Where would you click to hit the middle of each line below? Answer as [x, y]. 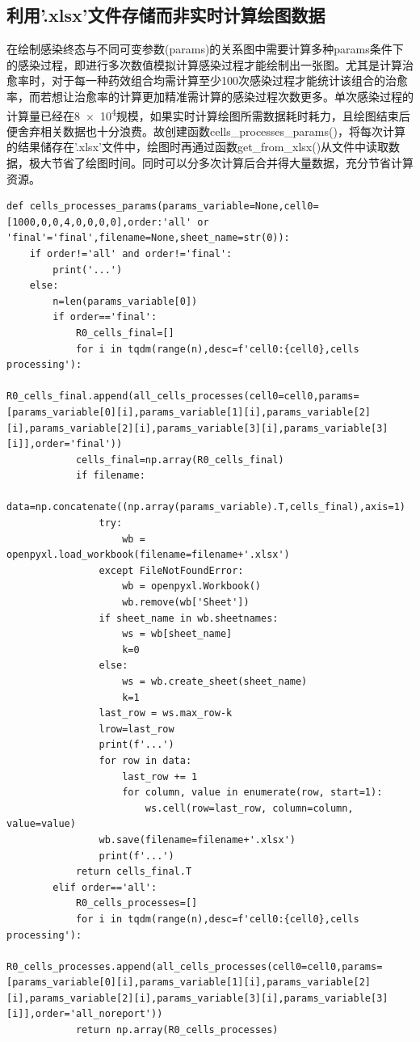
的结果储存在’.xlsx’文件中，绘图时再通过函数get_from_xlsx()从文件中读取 [198, 147]
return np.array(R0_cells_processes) [177, 1030]
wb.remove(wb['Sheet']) [186, 603]
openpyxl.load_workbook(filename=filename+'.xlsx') [148, 555]
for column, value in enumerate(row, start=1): [252, 793]
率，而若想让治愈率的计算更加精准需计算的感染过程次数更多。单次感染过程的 [210, 96]
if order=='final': [105, 317]
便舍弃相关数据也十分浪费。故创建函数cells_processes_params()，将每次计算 [206, 131]
